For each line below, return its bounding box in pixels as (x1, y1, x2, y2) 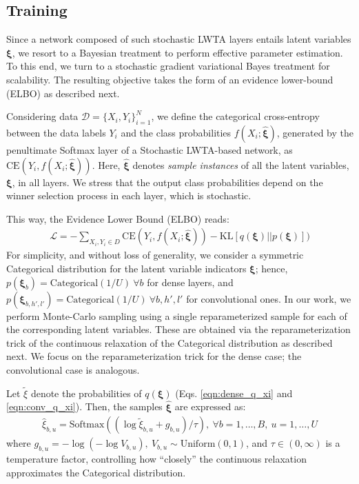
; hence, (255, 261, 288, 275)
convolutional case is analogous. (6, 362, 140, 376)
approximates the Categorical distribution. (6, 465, 186, 479)
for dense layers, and (147, 274, 234, 289)
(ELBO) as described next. (6, 85, 120, 100)
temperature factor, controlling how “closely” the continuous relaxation (6, 451, 307, 465)
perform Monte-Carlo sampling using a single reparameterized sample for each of (6, 308, 347, 323)
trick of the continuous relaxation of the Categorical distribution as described (6, 335, 333, 350)
